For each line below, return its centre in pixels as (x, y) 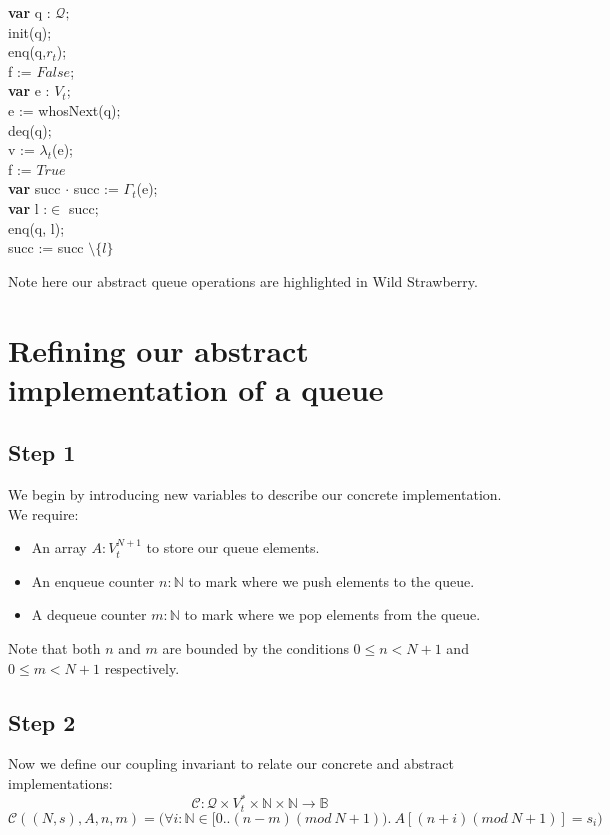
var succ (34, 188)
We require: (43, 513)
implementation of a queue (196, 388)
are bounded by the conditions (255, 648)
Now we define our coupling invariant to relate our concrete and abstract (231, 763)
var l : (28, 207)
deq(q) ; (30, 129)
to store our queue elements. (233, 547)
